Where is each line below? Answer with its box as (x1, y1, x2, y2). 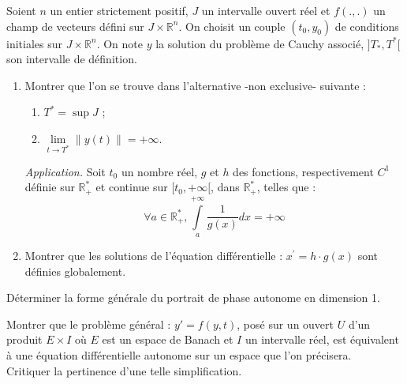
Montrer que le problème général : (6, 315, 171, 332)
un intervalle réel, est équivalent (245, 331, 399, 348)
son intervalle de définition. (6, 51, 137, 67)
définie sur (24, 179, 75, 195)
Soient (6, 2, 36, 18)
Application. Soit (24, 163, 106, 179)
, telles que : (256, 179, 316, 195)
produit (6, 331, 43, 348)
